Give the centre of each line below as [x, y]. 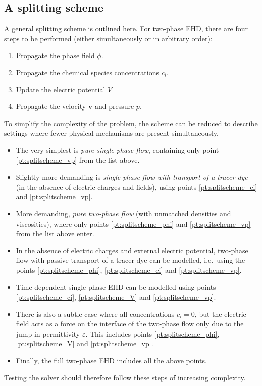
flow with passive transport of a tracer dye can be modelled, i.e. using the [130, 260]
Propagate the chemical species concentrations [87, 72]
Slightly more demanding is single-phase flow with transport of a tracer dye [132, 177]
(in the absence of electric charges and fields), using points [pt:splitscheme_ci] [137, 186]
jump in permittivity [48, 333]
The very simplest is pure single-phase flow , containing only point [117, 150]
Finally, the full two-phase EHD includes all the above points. [111, 361]
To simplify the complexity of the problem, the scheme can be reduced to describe [131, 123]
